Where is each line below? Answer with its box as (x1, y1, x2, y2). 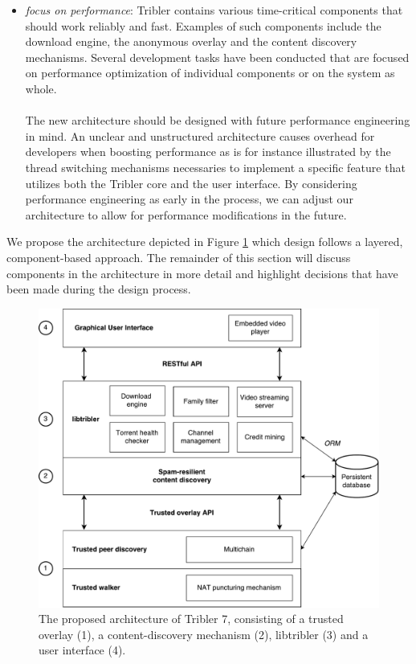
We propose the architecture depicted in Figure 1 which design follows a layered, (6, 233, 403, 250)
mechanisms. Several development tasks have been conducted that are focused (25, 48, 410, 65)
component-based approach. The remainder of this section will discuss (6, 248, 351, 265)
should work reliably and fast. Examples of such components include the (25, 17, 381, 34)
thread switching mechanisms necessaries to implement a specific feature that (25, 158, 406, 175)
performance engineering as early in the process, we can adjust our (25, 191, 353, 207)
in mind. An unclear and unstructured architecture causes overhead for (25, 127, 375, 144)
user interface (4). (39, 641, 126, 658)
